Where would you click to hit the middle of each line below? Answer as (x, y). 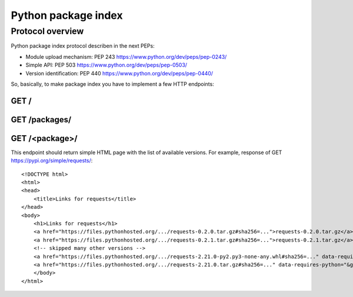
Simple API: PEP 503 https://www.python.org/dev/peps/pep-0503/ (106, 65)
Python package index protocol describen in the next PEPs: (83, 46)
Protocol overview (47, 31)
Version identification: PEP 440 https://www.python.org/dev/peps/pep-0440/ (119, 73)
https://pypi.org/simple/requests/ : (52, 161)
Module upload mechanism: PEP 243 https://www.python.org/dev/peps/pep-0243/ (126, 56)
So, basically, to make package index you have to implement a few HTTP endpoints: (112, 84)
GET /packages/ (41, 120)
